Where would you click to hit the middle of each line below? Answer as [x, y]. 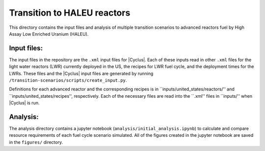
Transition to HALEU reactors [70, 13]
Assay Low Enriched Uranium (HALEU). [49, 34]
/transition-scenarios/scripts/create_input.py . [68, 80]
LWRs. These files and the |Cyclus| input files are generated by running [81, 73]
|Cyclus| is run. [24, 103]
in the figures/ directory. [36, 142]
